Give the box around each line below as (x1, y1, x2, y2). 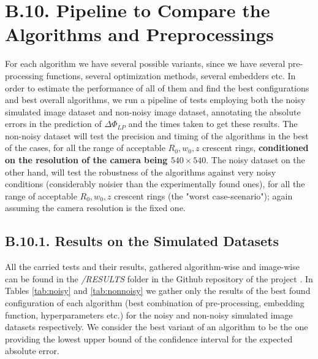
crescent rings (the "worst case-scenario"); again (114, 189, 293, 202)
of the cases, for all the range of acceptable (5, 141, 165, 154)
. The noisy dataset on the (206, 153, 305, 166)
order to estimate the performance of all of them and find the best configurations (5, 81, 309, 94)
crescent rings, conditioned (202, 141, 309, 154)
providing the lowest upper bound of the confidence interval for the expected (5, 332, 293, 345)
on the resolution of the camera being (5, 153, 168, 166)
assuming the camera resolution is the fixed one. (5, 201, 186, 214)
